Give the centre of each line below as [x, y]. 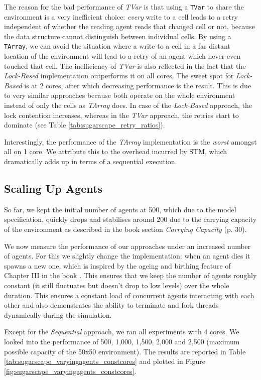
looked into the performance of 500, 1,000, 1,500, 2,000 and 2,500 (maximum [122, 341]
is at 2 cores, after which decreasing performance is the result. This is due [138, 85]
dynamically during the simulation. [58, 314]
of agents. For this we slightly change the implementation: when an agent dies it [127, 256]
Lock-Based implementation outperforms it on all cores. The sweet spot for [119, 76]
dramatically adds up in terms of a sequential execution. [91, 161]
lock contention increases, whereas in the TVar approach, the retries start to [121, 115]
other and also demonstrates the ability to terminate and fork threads [111, 305]
